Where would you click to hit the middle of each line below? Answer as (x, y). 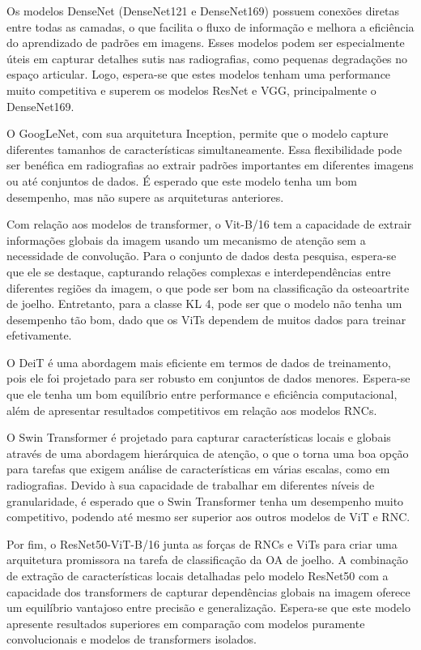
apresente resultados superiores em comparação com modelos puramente (186, 623)
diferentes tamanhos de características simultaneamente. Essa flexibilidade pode (204, 149)
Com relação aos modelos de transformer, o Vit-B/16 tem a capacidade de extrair (209, 224)
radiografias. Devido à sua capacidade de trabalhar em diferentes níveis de (191, 485)
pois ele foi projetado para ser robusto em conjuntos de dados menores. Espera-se (208, 378)
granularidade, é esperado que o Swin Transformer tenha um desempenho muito (205, 500)
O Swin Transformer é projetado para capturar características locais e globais (199, 437)
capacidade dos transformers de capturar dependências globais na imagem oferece (208, 591)
